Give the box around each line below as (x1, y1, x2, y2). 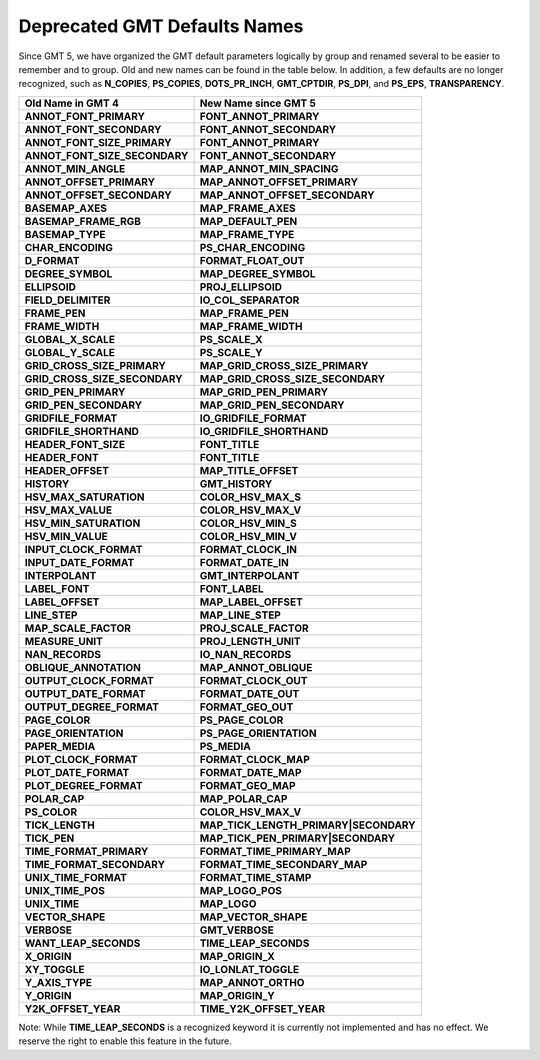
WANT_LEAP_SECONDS (24, 936, 141, 950)
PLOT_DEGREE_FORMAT (24, 778, 144, 792)
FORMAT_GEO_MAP (199, 778, 296, 792)
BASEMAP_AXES (24, 201, 108, 215)
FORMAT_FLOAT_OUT (199, 253, 305, 267)
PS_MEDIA (199, 739, 252, 753)
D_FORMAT (24, 253, 80, 267)
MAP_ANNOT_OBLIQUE (199, 660, 313, 674)
